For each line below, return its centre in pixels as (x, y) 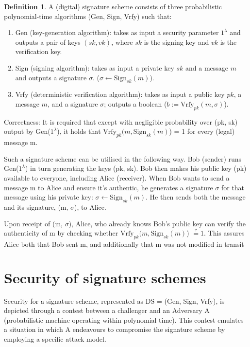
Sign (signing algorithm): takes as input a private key (95, 67)
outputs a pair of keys (48, 42)
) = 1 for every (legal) (202, 131)
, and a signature (73, 103)
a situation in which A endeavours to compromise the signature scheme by (115, 329)
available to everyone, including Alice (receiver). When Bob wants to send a (117, 177)
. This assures (224, 233)
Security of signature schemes (105, 277)
